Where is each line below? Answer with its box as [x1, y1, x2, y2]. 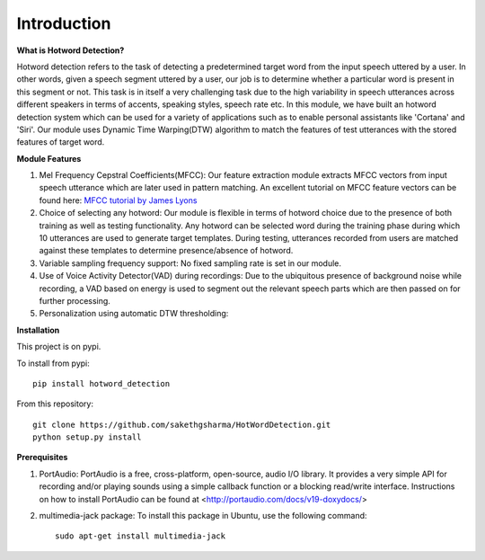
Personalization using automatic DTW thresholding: [39, 308, 229, 319]
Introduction [16, 13, 111, 33]
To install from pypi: [16, 358, 90, 369]
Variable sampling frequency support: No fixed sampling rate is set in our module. [39, 257, 341, 269]
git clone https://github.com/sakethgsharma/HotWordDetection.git [32, 419, 331, 430]
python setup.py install [32, 432, 142, 442]
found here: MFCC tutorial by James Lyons [39, 194, 198, 206]
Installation [16, 324, 60, 335]
